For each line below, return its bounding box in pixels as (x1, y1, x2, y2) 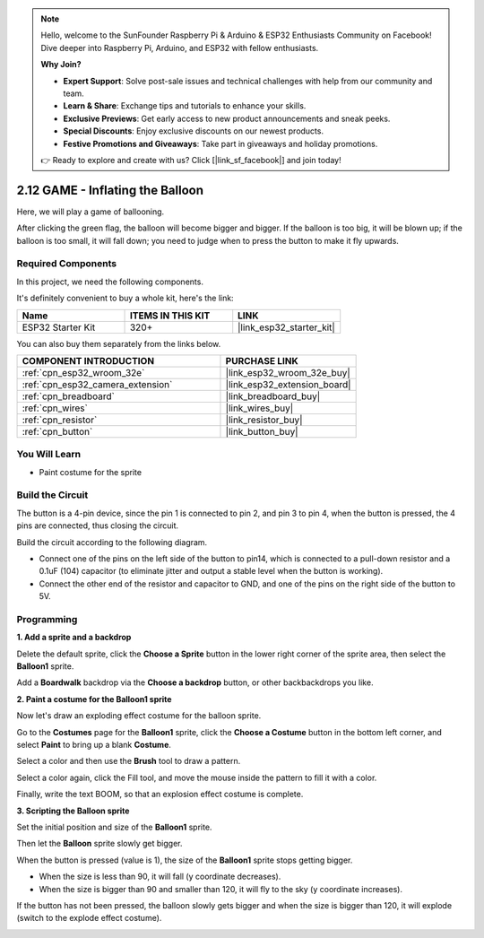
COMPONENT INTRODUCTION (22, 354, 155, 367)
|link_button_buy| (225, 425, 299, 438)
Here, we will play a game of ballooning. (16, 206, 165, 217)
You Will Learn (16, 448, 82, 461)
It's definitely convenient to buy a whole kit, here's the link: (16, 292, 234, 304)
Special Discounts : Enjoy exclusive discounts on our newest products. (63, 126, 324, 136)
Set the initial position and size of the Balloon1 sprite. (16, 821, 212, 832)
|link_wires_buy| (225, 402, 294, 414)
